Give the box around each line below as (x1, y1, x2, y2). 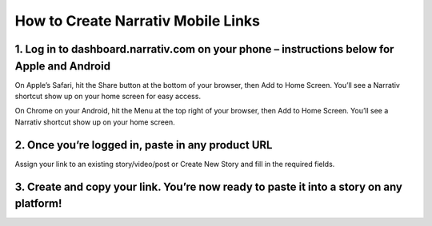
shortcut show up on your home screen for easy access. (14, 92, 202, 101)
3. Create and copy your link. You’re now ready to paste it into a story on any (14, 180, 403, 193)
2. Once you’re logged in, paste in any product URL (14, 138, 273, 152)
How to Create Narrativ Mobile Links (14, 12, 260, 30)
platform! (14, 196, 62, 211)
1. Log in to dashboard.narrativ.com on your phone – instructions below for (14, 42, 394, 56)
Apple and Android (14, 59, 111, 73)
